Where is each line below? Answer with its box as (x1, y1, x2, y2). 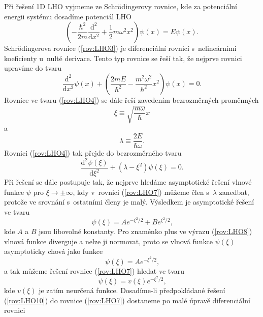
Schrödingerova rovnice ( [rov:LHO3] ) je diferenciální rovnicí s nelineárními (4, 43, 237, 53)
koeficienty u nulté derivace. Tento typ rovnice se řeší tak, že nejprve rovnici (4, 52, 242, 63)
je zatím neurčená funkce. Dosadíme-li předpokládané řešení (39, 284, 225, 295)
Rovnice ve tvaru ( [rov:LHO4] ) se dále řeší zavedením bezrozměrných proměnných (4, 94, 259, 105)
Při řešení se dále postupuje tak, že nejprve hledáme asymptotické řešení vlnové (4, 177, 252, 187)
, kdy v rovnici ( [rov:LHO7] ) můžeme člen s (73, 186, 209, 197)
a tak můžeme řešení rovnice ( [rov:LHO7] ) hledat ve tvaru (4, 265, 185, 276)
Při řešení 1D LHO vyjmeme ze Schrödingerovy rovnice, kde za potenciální (4, 1, 237, 11)
